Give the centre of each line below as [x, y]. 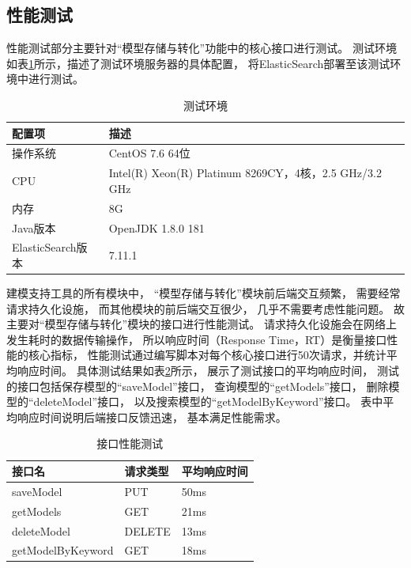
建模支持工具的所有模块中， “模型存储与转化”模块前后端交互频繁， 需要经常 [204, 293]
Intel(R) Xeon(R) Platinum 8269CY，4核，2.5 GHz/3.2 [245, 173]
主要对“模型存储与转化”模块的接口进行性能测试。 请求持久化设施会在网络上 [202, 324]
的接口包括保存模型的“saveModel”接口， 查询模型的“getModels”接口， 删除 [198, 386]
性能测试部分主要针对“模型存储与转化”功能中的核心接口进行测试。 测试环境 [202, 48]
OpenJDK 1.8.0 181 [156, 227]
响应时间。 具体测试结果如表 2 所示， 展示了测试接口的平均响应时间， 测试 [208, 371]
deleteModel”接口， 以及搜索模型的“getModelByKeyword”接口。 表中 [208, 401]
